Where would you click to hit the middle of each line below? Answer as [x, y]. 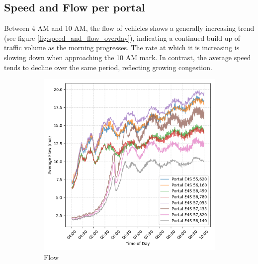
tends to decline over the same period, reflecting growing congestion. [108, 67]
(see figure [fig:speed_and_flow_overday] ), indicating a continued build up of [122, 38]
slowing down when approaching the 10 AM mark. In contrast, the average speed [128, 57]
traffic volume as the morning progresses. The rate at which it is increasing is [122, 47]
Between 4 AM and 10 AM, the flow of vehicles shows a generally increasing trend [129, 28]
